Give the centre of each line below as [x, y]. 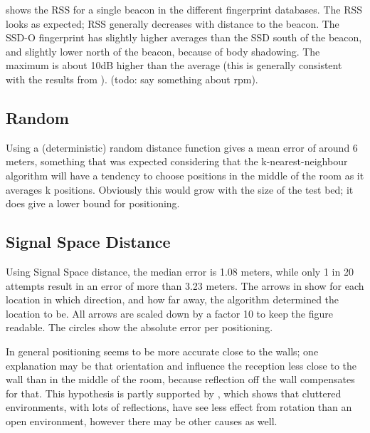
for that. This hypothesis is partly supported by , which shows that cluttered [174, 393]
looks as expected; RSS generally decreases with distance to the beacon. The [173, 23]
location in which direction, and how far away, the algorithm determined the [173, 299]
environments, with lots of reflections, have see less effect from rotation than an [179, 407]
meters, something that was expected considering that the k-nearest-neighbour [177, 161]
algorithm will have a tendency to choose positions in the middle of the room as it [185, 175]
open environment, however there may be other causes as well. [142, 421]
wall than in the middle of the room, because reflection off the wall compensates [180, 379]
